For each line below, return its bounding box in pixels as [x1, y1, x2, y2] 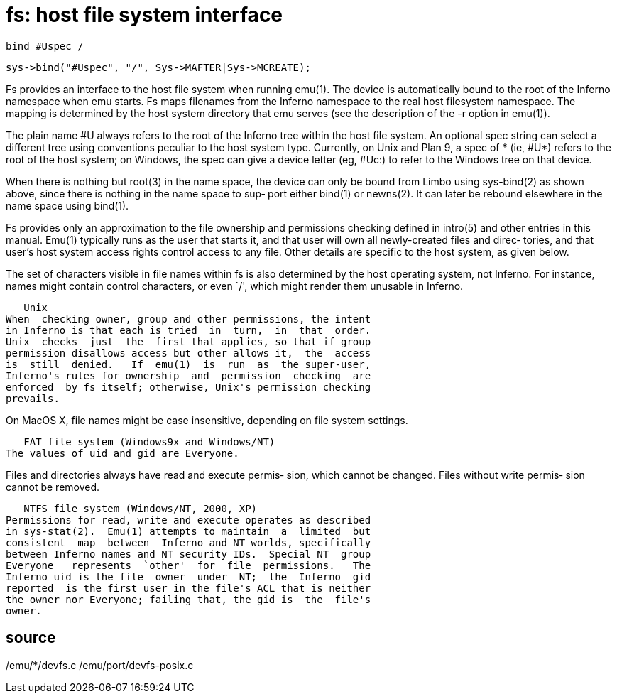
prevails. [6, 392, 60, 404]
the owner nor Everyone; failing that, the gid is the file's [6, 593, 371, 605]
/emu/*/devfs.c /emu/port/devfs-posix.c [6, 659, 194, 671]
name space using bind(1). [6, 199, 129, 212]
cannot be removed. [6, 480, 100, 493]
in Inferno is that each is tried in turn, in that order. [6, 324, 371, 336]
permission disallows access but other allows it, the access [6, 347, 371, 359]
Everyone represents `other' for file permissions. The [6, 559, 371, 571]
